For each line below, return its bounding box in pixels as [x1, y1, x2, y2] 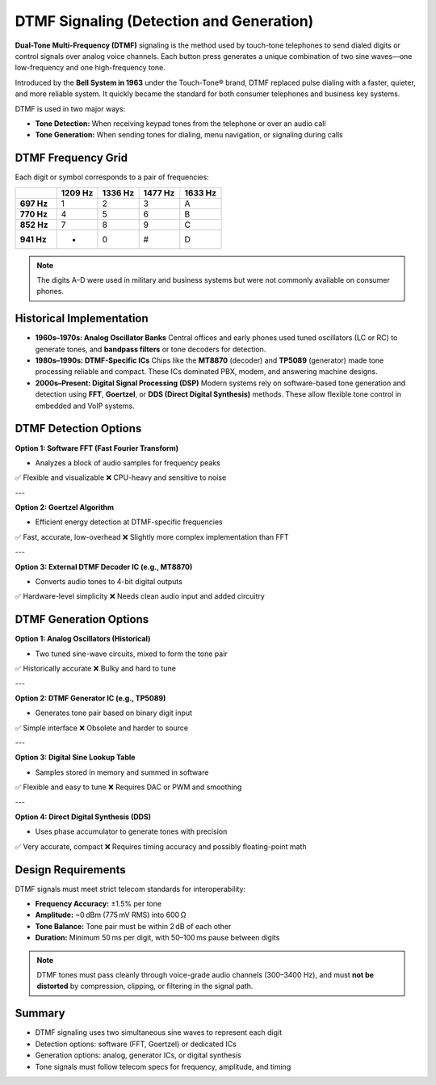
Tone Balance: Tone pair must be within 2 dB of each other [35, 921, 232, 931]
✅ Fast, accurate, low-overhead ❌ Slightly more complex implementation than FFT [15, 532, 290, 541]
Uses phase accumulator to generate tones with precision [35, 826, 228, 836]
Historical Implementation [15, 312, 149, 326]
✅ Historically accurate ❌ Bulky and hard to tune [15, 663, 177, 674]
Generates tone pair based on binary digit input [35, 708, 193, 718]
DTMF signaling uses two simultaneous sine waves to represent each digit [35, 1028, 283, 1037]
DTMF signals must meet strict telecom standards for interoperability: [15, 884, 246, 894]
